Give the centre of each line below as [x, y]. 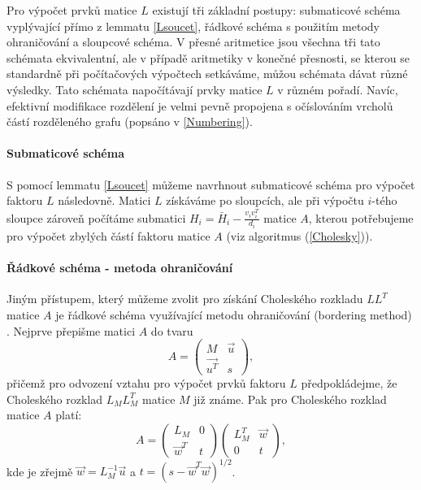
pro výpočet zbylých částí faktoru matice [109, 236]
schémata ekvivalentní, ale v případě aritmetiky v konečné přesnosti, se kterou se [208, 57]
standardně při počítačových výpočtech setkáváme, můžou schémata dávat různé [207, 74]
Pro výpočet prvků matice [72, 10]
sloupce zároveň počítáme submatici [96, 217]
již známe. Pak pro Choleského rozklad [290, 399]
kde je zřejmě [40, 471]
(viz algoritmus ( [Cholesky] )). [299, 236]
